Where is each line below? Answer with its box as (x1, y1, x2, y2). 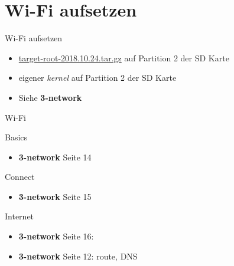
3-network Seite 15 (18, 190, 92, 202)
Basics (5, 131, 28, 143)
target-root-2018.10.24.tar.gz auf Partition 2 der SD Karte (18, 51, 229, 64)
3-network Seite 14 (18, 150, 92, 163)
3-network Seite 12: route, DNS (18, 249, 138, 262)
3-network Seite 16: (18, 230, 94, 242)
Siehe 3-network (18, 91, 82, 103)
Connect (5, 170, 35, 183)
